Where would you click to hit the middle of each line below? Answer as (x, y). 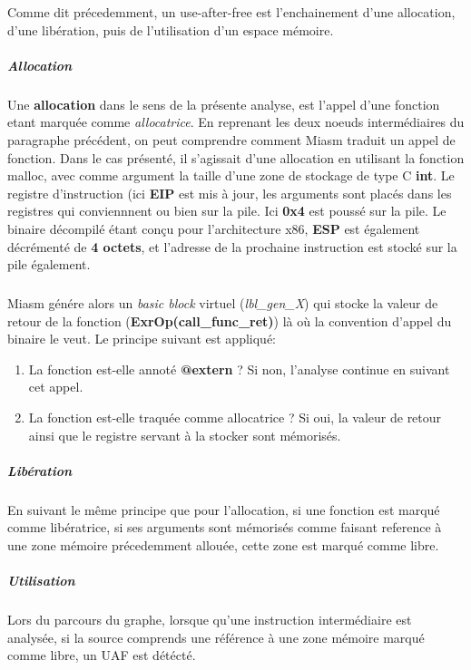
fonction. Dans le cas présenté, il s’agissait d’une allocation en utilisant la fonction (236, 157)
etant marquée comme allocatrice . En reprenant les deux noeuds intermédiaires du (236, 122)
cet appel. (56, 387)
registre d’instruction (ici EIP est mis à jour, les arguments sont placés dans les (230, 193)
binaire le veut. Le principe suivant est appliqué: (142, 339)
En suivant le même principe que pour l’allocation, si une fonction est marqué (224, 509)
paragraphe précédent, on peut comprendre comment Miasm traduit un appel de (231, 139)
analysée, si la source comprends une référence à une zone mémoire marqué (216, 637)
